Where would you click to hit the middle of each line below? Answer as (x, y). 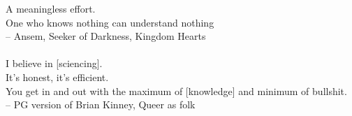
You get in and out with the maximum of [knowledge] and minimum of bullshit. (176, 90)
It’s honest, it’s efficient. (57, 77)
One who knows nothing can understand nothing (110, 22)
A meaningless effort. (51, 8)
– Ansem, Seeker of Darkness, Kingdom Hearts (106, 36)
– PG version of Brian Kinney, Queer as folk (101, 104)
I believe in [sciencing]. (54, 63)
